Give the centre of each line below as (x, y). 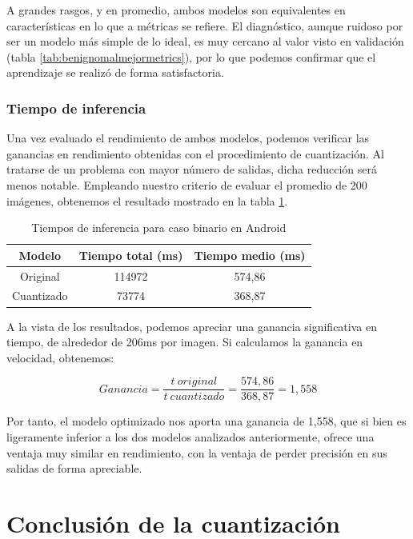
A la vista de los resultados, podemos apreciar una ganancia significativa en (192, 326)
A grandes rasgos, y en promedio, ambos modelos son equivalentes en (176, 10)
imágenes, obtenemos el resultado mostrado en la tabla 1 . (147, 200)
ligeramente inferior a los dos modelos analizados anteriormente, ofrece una (190, 436)
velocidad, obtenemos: (60, 357)
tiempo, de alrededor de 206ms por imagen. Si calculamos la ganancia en (185, 342)
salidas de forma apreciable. (74, 468)
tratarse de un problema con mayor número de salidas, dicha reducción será (192, 169)
